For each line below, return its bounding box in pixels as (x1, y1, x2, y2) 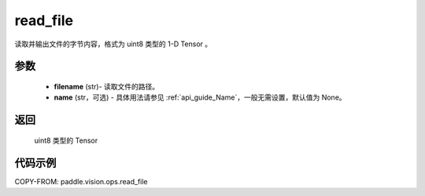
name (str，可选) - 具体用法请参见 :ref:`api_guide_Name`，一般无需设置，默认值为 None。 (54, 93, 346, 102)
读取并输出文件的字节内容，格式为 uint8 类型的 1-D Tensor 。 (14, 39, 213, 49)
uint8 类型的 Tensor (34, 136, 98, 145)
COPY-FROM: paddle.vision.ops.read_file (14, 176, 149, 186)
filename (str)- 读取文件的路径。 (54, 82, 160, 91)
